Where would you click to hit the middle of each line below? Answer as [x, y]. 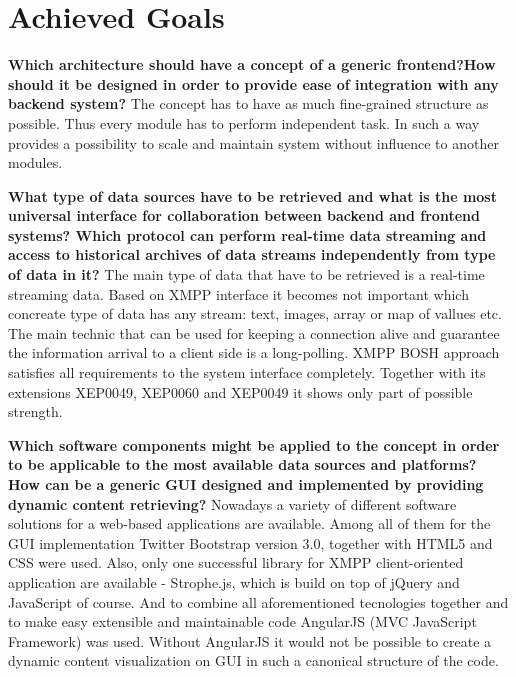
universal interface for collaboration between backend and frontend [244, 215]
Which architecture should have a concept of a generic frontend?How [252, 64]
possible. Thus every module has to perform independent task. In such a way [244, 122]
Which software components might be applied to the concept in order [254, 444]
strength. [35, 411]
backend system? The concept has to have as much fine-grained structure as [248, 103]
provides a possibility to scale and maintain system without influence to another [253, 142]
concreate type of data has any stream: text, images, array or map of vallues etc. [255, 313]
